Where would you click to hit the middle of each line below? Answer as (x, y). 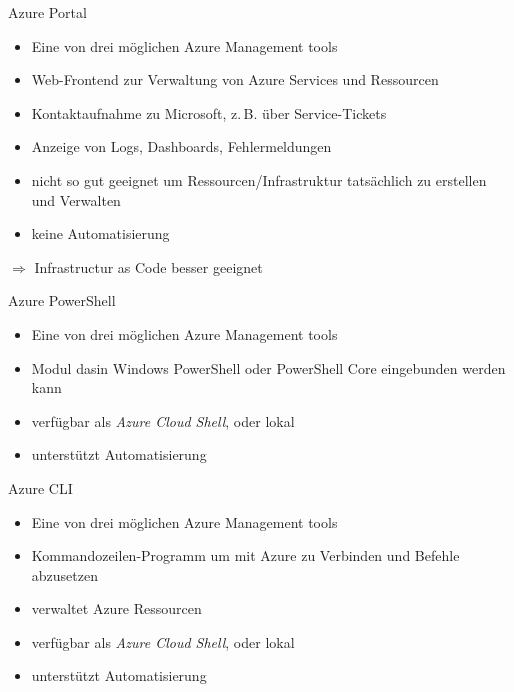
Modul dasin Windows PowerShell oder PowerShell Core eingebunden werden (268, 367)
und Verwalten (76, 199)
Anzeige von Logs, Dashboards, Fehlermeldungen (181, 146)
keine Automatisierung (100, 233)
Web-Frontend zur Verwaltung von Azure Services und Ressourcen (235, 79)
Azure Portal (47, 12)
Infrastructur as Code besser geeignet (148, 266)
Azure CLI (40, 487)
